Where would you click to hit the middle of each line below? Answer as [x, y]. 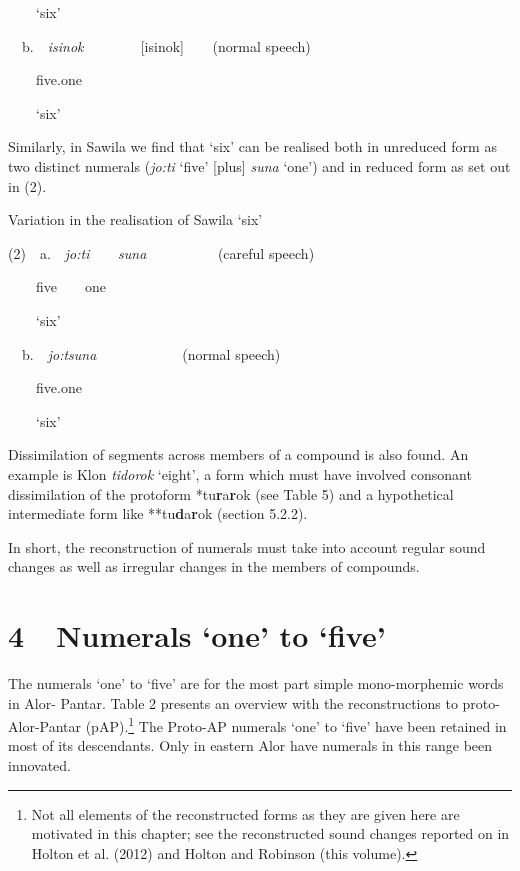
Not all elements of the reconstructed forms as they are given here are [245, 813]
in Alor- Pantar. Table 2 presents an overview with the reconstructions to [233, 702]
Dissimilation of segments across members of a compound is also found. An [238, 454]
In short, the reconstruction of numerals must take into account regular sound [247, 546]
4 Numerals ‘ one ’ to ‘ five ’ [197, 635]
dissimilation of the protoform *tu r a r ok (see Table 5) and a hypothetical [231, 493]
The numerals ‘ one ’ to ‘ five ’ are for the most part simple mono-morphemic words [256, 683]
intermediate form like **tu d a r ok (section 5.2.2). [158, 513]
